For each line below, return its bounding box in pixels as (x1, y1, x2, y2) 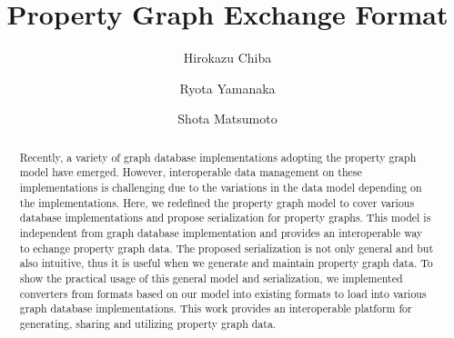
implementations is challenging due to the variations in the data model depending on (19, 180, 422, 195)
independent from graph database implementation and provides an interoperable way (19, 224, 423, 240)
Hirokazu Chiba (183, 48, 272, 67)
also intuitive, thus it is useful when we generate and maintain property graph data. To (19, 255, 433, 271)
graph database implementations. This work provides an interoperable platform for (19, 301, 412, 316)
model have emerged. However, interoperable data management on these (19, 164, 362, 180)
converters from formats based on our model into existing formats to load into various (19, 285, 427, 301)
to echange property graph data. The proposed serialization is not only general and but (19, 240, 434, 255)
